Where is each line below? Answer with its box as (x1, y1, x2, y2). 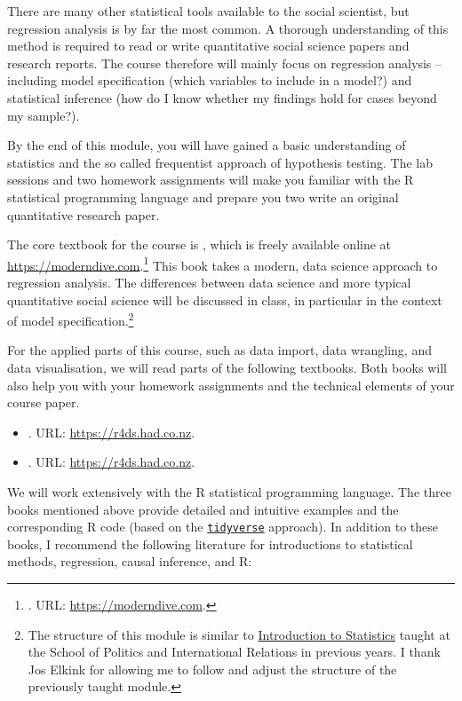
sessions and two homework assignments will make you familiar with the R (7, 170, 414, 189)
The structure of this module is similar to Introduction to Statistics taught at (28, 625, 450, 643)
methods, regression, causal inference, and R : (7, 552, 252, 571)
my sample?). (7, 106, 80, 124)
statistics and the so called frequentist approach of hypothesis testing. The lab (7, 153, 434, 171)
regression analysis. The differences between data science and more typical (7, 272, 411, 291)
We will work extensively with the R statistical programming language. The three (7, 482, 451, 500)
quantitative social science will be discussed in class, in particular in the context (7, 290, 442, 309)
